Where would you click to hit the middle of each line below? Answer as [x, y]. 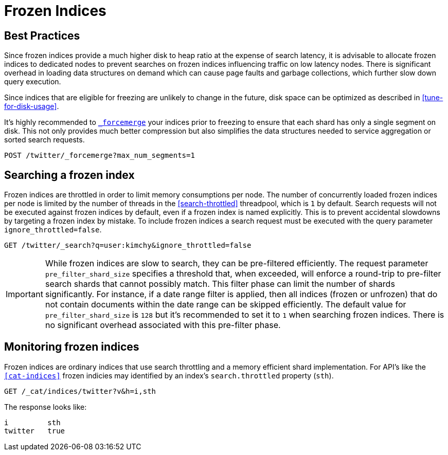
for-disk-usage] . [32, 106]
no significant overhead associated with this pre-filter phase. [163, 325]
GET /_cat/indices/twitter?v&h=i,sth [80, 391]
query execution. [33, 82]
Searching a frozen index [69, 175]
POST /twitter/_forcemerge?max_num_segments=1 [100, 156]
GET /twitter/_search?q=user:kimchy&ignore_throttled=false [128, 245]
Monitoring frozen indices [72, 347]
